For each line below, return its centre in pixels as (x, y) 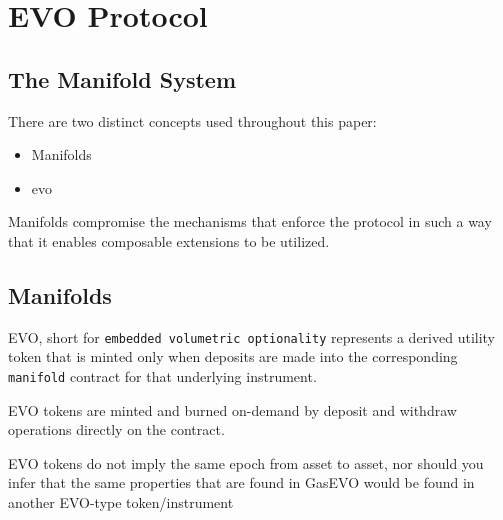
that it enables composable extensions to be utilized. (169, 240)
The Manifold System (122, 78)
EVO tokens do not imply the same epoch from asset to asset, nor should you (246, 462)
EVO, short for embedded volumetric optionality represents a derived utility (252, 336)
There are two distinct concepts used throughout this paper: (192, 120)
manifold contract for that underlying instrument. (162, 376)
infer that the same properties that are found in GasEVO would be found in (241, 482)
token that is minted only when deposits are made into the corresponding (233, 356)
